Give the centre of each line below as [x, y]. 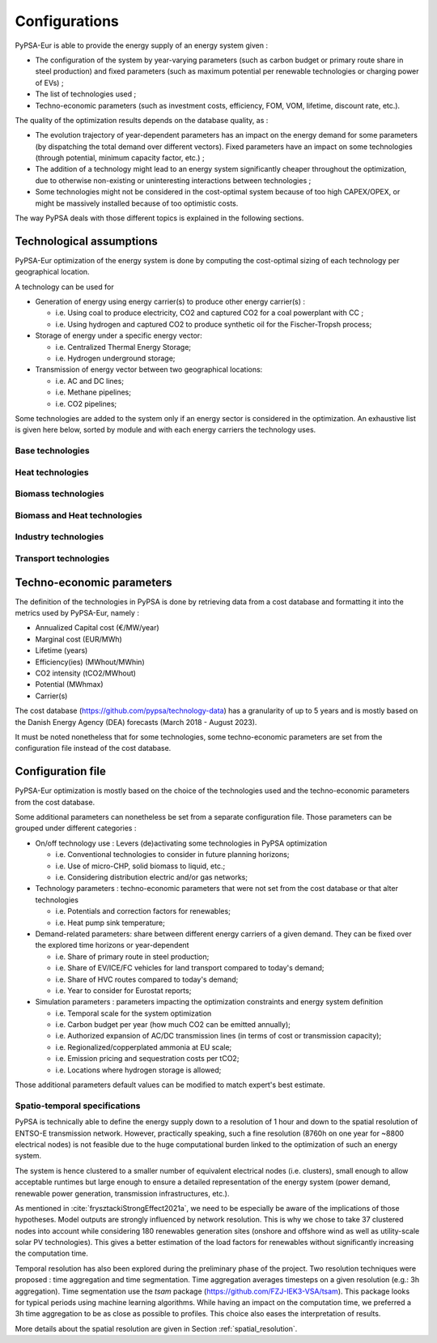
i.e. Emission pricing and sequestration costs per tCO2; [147, 1059]
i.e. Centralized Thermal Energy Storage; [123, 347]
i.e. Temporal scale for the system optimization [134, 1013]
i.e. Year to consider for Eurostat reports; [123, 990]
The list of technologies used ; [86, 94]
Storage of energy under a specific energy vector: [119, 335]
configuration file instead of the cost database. [93, 748]
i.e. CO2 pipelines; [86, 403]
